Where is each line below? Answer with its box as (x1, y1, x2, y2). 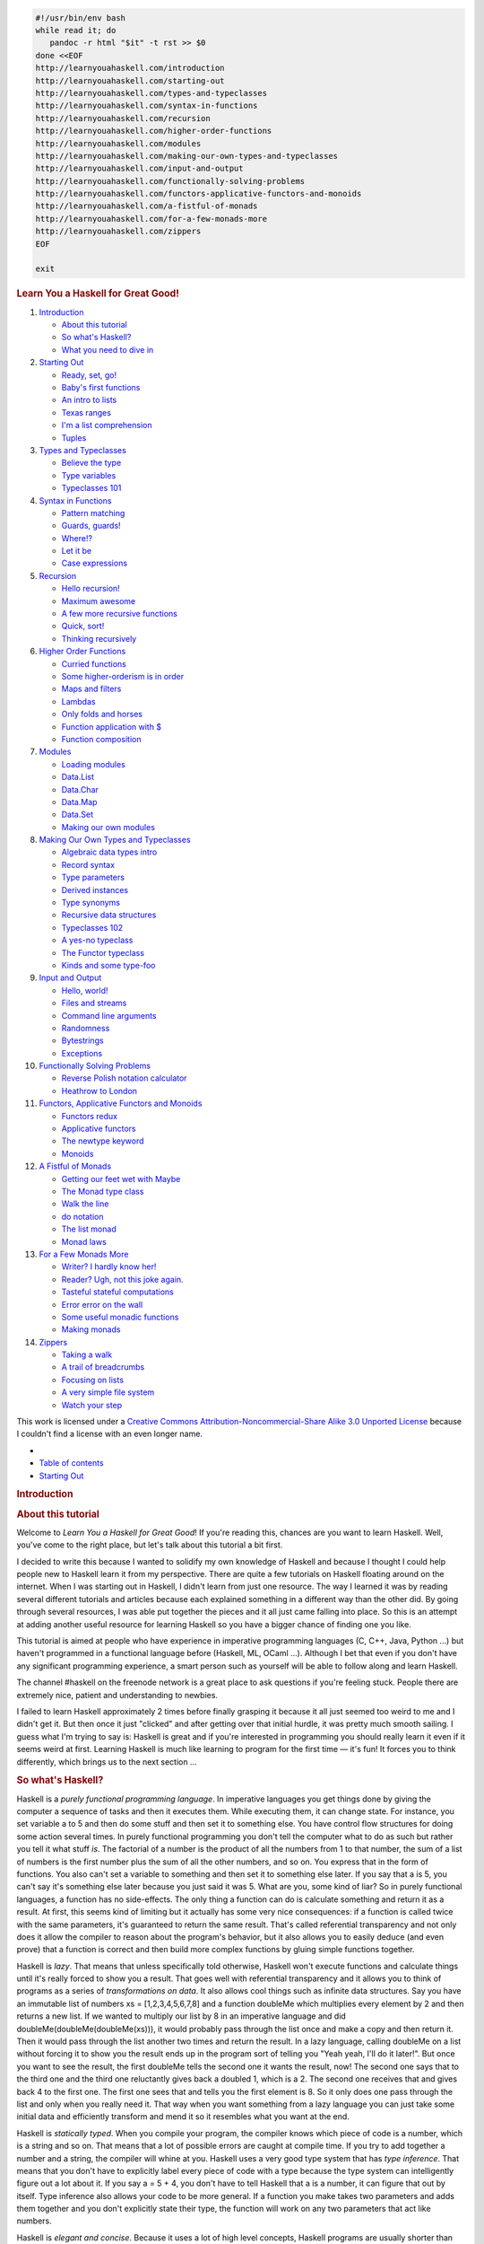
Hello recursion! (61, 583, 120, 594)
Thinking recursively (61, 633, 137, 644)
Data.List (61, 772, 94, 783)
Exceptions (61, 1047, 103, 1058)
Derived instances (61, 884, 129, 895)
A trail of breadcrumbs (61, 1362, 145, 1372)
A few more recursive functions (61, 609, 178, 619)
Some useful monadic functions (61, 1311, 179, 1322)
